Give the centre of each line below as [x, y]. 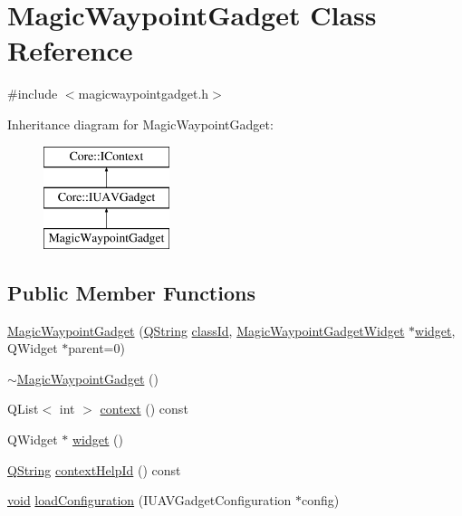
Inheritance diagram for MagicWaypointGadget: [140, 124]
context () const [144, 409]
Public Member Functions [131, 292]
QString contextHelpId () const [94, 469]
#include [33, 94]
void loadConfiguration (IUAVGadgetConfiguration [149, 500]
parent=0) [96, 348]
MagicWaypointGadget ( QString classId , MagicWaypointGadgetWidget [206, 330]
